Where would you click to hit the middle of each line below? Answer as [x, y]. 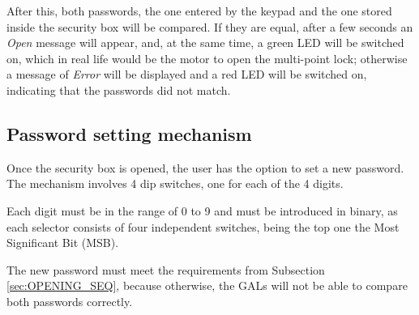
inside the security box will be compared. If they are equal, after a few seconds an [210, 26]
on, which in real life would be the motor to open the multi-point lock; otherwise [207, 58]
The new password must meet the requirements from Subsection [166, 269]
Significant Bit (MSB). [63, 243]
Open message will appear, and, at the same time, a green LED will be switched [205, 43]
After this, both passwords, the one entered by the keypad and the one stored [199, 11]
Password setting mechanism [129, 133]
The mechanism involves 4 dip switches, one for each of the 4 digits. [175, 183]
